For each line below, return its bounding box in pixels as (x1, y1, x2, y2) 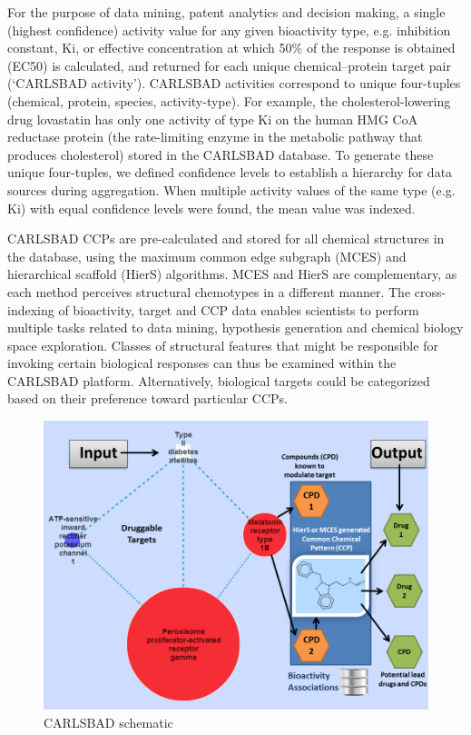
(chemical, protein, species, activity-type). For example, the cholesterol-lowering (7, 91, 451, 110)
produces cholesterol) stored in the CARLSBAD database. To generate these (7, 144, 434, 164)
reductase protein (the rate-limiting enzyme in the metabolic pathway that (7, 127, 423, 146)
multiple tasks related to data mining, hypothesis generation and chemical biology (7, 318, 464, 337)
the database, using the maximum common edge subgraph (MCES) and (7, 246, 407, 265)
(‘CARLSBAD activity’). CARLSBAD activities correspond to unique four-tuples (7, 74, 461, 93)
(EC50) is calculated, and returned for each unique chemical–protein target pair (7, 55, 451, 74)
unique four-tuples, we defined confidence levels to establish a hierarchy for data (7, 163, 453, 182)
